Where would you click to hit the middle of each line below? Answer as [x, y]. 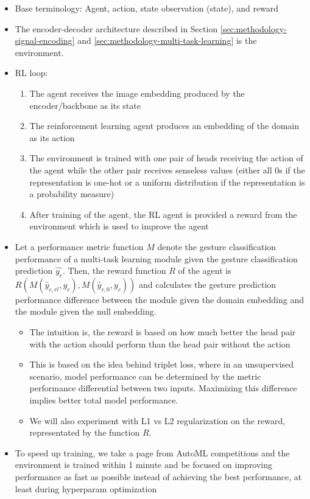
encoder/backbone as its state [85, 105]
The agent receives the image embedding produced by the [137, 93]
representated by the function [85, 432]
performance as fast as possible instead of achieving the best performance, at [158, 477]
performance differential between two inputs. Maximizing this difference [163, 388]
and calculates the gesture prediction [208, 284]
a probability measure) [72, 194]
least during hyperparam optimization [86, 488]
